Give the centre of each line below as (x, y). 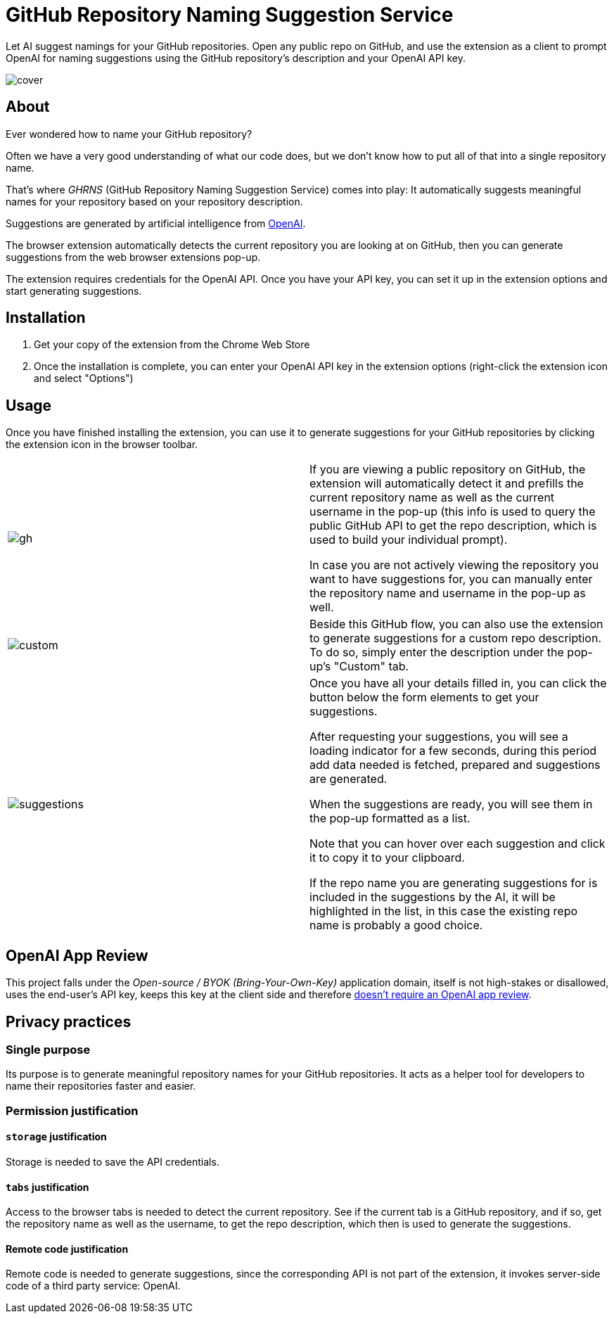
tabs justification (47, 1187)
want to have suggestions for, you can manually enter (451, 579)
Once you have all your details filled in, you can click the (458, 683)
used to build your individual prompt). (409, 540)
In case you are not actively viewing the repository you (454, 565)
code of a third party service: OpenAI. (93, 1286)
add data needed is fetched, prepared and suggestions (455, 765)
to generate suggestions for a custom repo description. (456, 638)
